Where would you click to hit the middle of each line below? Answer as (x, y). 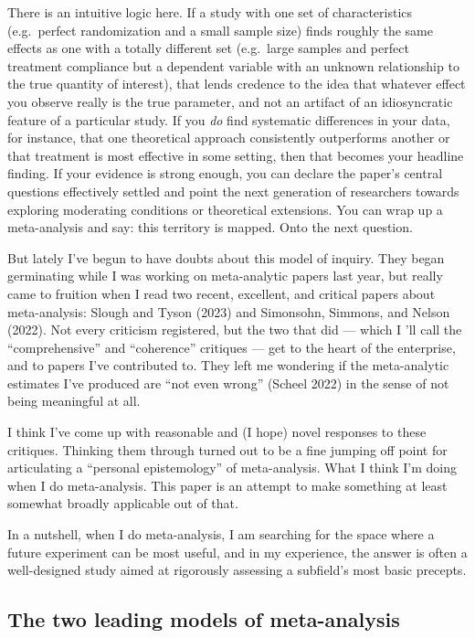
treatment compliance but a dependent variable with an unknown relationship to (233, 65)
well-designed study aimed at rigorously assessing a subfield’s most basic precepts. (237, 570)
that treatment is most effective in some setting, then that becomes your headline (236, 155)
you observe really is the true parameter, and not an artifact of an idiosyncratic (230, 101)
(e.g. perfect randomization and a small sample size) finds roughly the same (220, 30)
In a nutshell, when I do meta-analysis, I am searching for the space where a (221, 534)
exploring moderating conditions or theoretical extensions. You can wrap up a (225, 209)
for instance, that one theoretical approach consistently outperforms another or (229, 138)
